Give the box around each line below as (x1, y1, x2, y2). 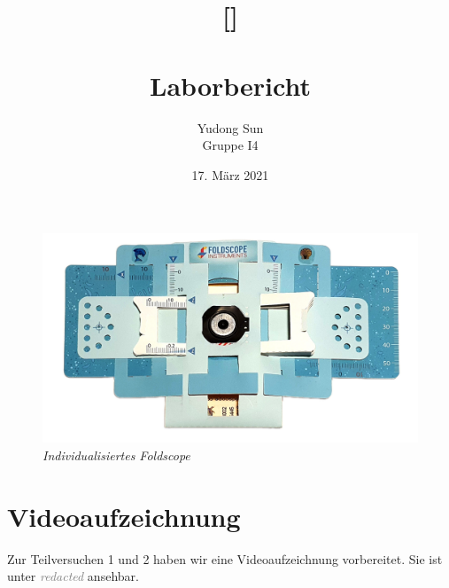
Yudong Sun (197, 118, 264, 137)
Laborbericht (150, 67, 311, 103)
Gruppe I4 (202, 136, 259, 154)
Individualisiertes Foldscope (43, 445, 190, 464)
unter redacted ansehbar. (7, 567, 139, 585)
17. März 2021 (191, 165, 269, 184)
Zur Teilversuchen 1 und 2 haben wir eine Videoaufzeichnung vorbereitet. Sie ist (7, 549, 443, 568)
